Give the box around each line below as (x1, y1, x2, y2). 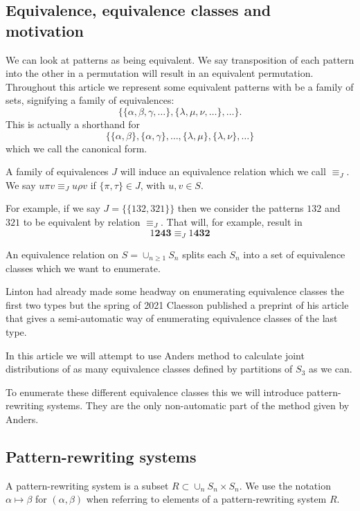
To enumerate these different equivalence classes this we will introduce (6, 384, 304, 399)
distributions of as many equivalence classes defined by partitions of (6, 361, 293, 376)
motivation (6, 19, 84, 41)
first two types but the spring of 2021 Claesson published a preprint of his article (6, 297, 349, 312)
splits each (182, 246, 226, 261)
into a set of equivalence (243, 246, 345, 261)
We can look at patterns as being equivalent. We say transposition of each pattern (6, 52, 354, 66)
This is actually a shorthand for (6, 116, 140, 131)
